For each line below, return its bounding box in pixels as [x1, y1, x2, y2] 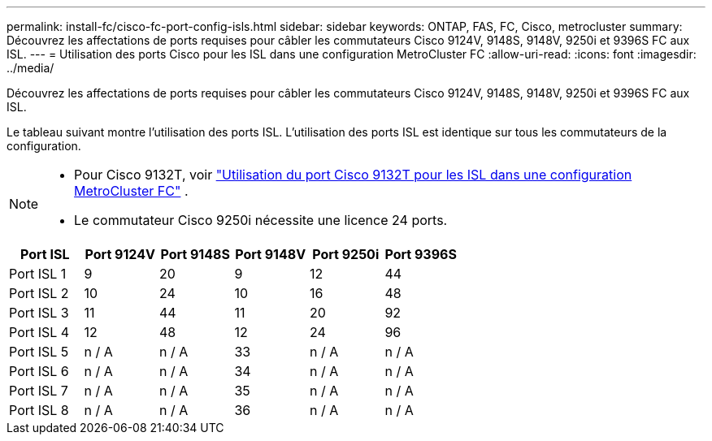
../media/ [7, 61, 54, 75]
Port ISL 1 [9, 266, 67, 282]
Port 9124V [85, 246, 155, 262]
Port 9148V [235, 246, 306, 262]
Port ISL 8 [9, 402, 69, 418]
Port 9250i [312, 246, 380, 262]
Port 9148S [160, 246, 230, 262]
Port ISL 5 [9, 344, 69, 360]
